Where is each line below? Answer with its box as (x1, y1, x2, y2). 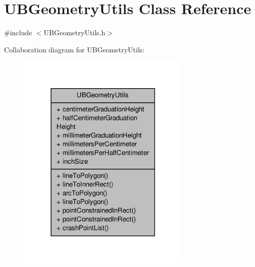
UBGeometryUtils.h (43, 27, 106, 38)
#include (4, 27, 32, 38)
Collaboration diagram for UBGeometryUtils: (4, 44, 145, 54)
